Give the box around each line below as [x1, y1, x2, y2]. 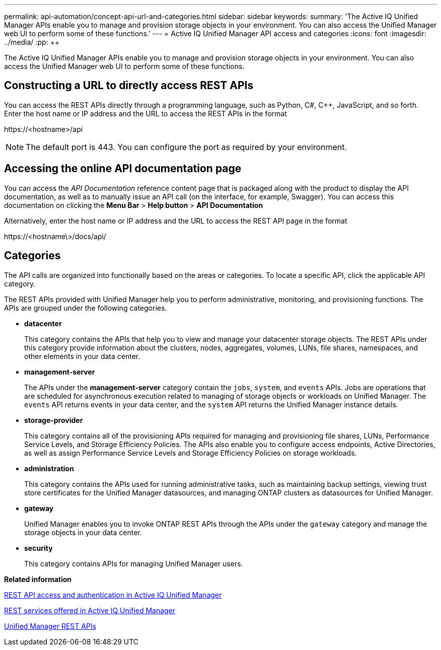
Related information [4, 574, 72, 584]
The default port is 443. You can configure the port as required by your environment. [26, 141, 347, 152]
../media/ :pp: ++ [4, 38, 60, 46]
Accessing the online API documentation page [4, 162, 242, 175]
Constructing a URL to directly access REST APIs [4, 79, 254, 92]
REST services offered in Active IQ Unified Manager [4, 606, 176, 615]
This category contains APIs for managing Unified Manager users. [24, 559, 243, 568]
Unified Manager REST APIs [4, 621, 96, 630]
